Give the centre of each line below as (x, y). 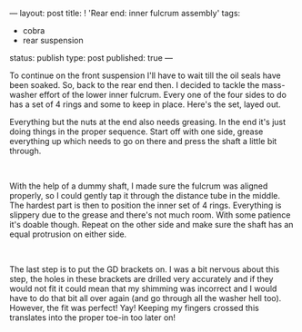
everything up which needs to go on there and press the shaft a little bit (143, 141)
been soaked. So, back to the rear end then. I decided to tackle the (135, 85)
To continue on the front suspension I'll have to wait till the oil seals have (145, 75)
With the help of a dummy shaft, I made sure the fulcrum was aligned (139, 186)
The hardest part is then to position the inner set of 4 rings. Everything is (146, 205)
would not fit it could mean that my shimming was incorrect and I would (143, 288)
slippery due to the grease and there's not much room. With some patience (150, 215)
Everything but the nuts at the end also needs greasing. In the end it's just (148, 122)
